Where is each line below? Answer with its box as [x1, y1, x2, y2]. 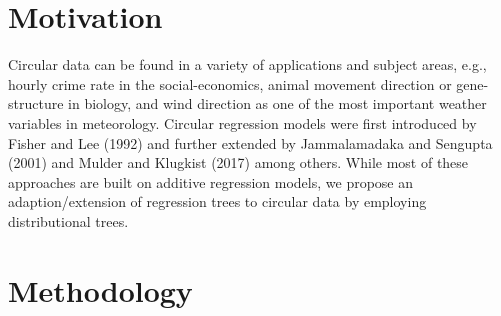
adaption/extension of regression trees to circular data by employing [8, 191, 427, 212]
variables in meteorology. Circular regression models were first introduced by [8, 112, 477, 133]
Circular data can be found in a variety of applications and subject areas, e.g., [8, 54, 487, 75]
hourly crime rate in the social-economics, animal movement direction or [8, 73, 452, 94]
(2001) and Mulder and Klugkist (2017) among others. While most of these [8, 152, 469, 173]
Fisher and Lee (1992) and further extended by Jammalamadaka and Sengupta [8, 132, 493, 153]
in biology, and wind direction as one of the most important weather [68, 93, 487, 114]
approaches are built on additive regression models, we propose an [8, 171, 414, 192]
